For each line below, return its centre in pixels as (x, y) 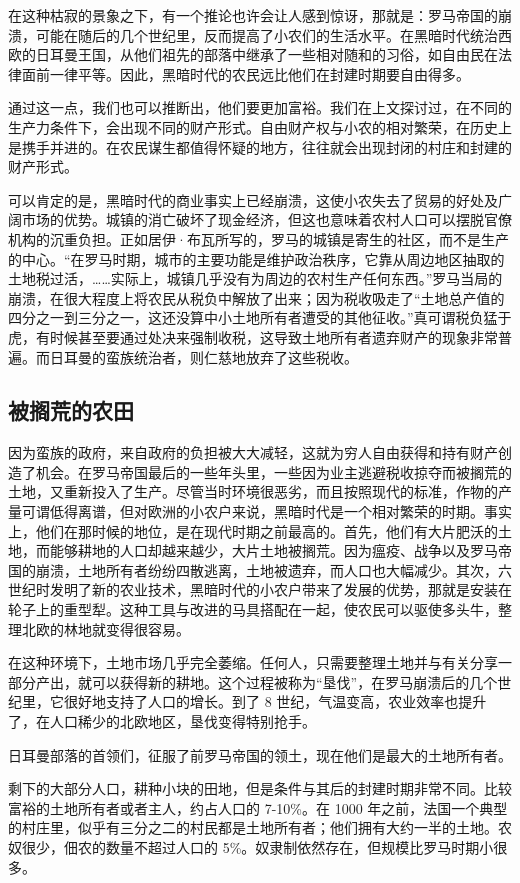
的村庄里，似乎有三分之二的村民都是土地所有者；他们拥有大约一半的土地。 (253, 827)
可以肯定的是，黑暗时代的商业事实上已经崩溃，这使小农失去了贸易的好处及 (253, 199)
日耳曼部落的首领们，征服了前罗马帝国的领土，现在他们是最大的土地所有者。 (260, 754)
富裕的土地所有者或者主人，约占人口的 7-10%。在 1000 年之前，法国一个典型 (258, 807)
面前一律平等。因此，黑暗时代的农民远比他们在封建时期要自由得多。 (245, 73)
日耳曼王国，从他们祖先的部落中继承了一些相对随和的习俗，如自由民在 (266, 54)
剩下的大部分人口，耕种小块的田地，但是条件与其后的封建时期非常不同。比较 (260, 788)
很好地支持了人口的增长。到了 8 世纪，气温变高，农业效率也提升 (275, 701)
